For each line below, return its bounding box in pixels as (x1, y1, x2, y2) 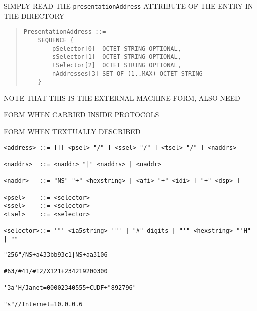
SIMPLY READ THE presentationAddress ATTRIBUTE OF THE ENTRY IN (4, 1, 253, 11)
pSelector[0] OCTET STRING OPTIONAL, (52, 45, 181, 52)
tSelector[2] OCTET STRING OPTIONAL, (52, 61, 181, 69)
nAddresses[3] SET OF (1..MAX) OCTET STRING (52, 70, 203, 77)
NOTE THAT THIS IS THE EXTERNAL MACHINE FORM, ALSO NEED (4, 92, 240, 103)
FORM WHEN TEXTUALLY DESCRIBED (4, 126, 141, 137)
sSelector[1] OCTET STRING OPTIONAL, (52, 53, 181, 61)
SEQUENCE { (38, 36, 74, 44)
